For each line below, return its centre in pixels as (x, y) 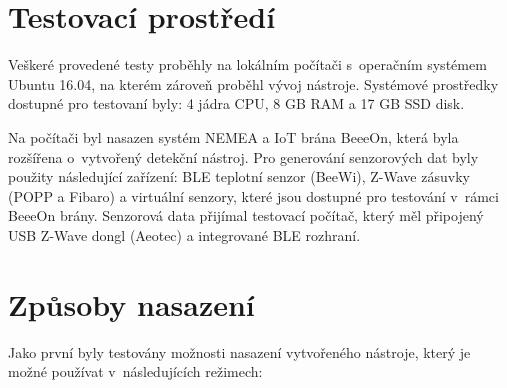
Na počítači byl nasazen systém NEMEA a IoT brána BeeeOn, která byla (233, 136)
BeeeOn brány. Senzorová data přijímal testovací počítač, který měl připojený (246, 215)
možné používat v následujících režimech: (135, 371)
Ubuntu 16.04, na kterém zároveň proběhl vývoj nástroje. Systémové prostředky (253, 83)
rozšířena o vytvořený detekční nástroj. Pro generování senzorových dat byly (243, 156)
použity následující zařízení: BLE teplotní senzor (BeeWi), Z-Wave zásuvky (239, 176)
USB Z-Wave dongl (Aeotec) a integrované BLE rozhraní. (184, 234)
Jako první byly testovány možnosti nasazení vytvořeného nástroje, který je (239, 351)
